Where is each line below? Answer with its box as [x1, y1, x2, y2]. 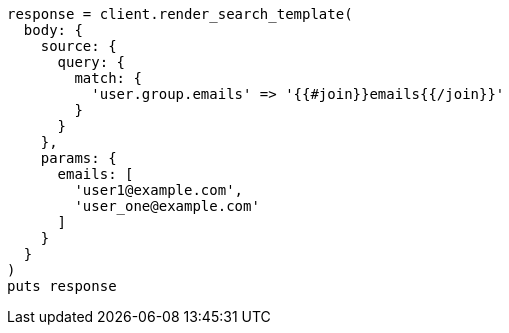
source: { [40, 38, 117, 54]
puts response [7, 278, 117, 294]
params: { [40, 150, 117, 166]
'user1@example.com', [74, 182, 244, 198]
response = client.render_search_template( [7, 6, 353, 22]
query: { [57, 54, 126, 70]
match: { [74, 70, 142, 86]
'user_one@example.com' [74, 198, 260, 214]
